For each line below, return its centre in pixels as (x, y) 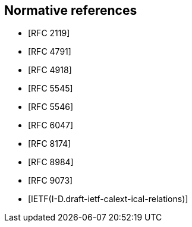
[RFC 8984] (51, 162)
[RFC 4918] (50, 70)
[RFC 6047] (51, 125)
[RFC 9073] (51, 181)
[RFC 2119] (49, 33)
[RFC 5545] (51, 89)
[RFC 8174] (50, 144)
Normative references (71, 10)
